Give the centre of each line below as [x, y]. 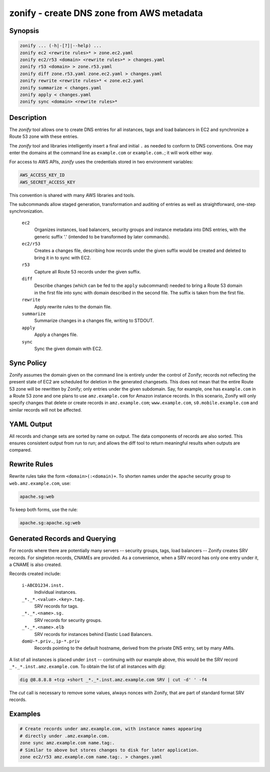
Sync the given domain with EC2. [68, 348]
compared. [20, 450]
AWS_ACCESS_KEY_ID [42, 175]
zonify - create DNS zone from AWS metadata [106, 13]
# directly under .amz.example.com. [65, 736]
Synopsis [24, 31]
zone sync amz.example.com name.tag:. [67, 743]
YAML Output [31, 424]
